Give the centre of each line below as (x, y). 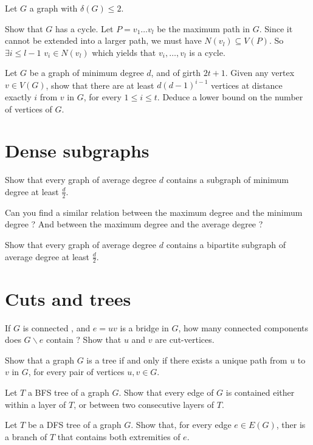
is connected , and (57, 327)
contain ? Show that (84, 340)
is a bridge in (144, 327)
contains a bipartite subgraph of (226, 244)
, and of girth (176, 73)
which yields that (124, 52)
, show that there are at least (100, 85)
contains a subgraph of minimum (227, 180)
